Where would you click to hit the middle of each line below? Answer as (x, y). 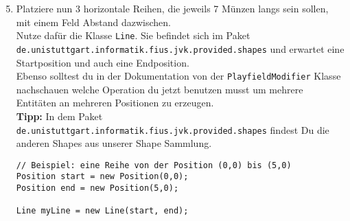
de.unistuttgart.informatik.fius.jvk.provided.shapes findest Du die (173, 129)
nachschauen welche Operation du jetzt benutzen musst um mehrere (160, 89)
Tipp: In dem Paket (59, 116)
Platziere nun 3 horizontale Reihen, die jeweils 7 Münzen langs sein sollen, (172, 8)
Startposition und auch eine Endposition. (103, 62)
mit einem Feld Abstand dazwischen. (93, 22)
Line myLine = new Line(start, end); (102, 211)
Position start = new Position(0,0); (102, 177)
